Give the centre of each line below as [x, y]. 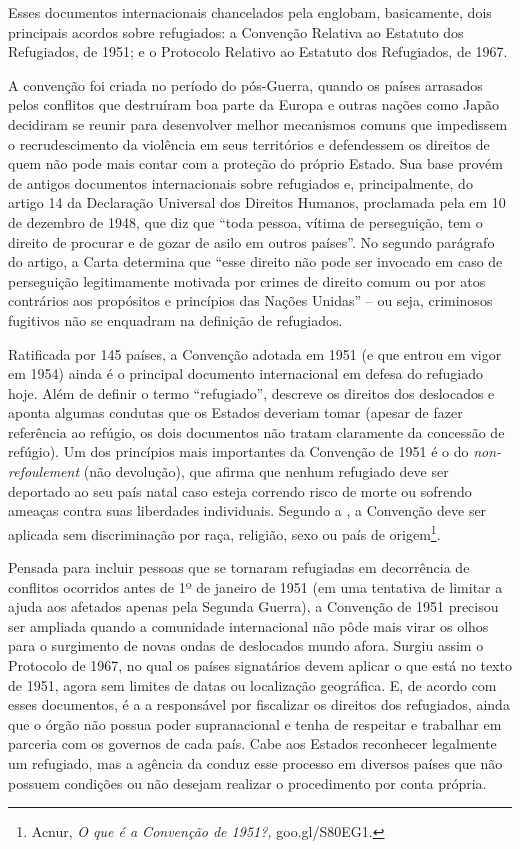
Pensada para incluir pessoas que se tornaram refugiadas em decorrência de [239, 567]
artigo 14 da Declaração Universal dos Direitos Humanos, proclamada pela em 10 [257, 202]
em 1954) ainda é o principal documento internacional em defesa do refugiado [246, 373]
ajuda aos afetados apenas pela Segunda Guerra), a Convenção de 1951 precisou [253, 606]
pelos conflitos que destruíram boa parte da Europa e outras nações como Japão [253, 104]
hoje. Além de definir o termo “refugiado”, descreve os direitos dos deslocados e [251, 392]
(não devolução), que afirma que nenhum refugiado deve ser [266, 471]
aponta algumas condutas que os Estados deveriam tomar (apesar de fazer [235, 412]
